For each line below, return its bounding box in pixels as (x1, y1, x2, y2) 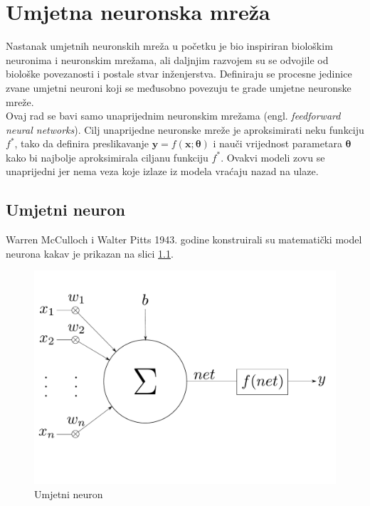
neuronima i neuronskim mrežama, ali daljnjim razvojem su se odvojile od (6, 52, 329, 67)
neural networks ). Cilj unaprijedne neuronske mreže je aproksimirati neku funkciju (6, 122, 364, 137)
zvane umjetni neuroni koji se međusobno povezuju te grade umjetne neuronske (6, 80, 351, 95)
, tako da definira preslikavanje (14, 136, 149, 151)
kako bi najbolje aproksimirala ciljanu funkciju (6, 149, 208, 164)
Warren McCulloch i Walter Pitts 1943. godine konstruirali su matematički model (6, 232, 362, 247)
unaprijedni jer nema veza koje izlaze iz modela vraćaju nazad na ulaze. (6, 164, 319, 179)
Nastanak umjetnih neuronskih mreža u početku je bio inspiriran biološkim (6, 38, 333, 53)
